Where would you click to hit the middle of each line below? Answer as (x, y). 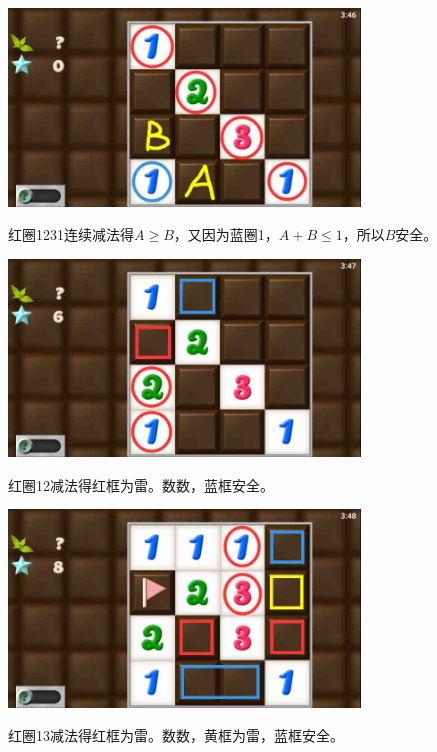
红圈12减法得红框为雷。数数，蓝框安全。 (141, 484)
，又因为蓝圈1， (226, 234)
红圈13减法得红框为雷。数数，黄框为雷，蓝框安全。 (176, 735)
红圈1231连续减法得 (71, 234)
